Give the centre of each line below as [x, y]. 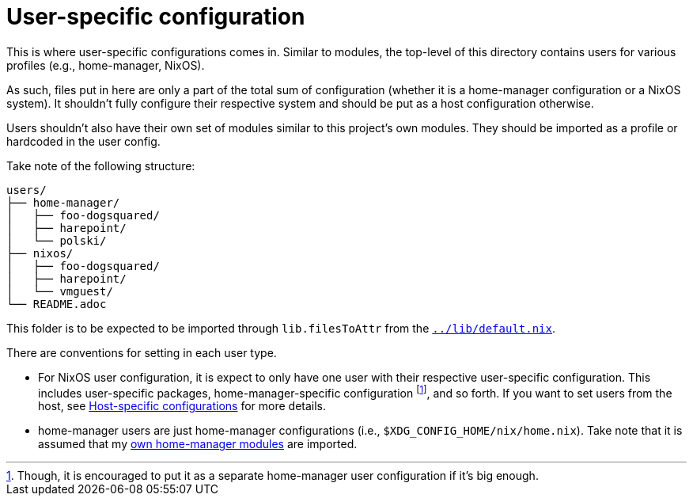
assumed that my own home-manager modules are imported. [198, 444]
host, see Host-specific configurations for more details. [182, 406]
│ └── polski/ [57, 240]
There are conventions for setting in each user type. [142, 352]
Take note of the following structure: [101, 165]
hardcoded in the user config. [83, 141]
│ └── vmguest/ [60, 291]
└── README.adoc [57, 304]
